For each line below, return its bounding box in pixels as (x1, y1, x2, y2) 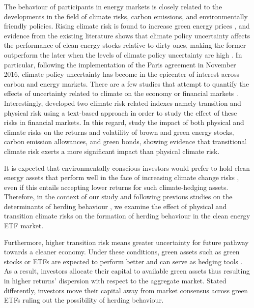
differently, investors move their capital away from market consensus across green (4, 285, 248, 295)
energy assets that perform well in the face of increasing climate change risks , (4, 172, 239, 183)
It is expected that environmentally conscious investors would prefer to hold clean (4, 162, 250, 173)
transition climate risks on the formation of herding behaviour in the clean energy (4, 211, 251, 221)
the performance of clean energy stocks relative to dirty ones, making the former (4, 40, 246, 50)
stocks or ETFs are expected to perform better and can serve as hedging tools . (4, 256, 243, 266)
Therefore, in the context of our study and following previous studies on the (4, 191, 232, 202)
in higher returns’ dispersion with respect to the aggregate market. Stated (4, 276, 226, 286)
